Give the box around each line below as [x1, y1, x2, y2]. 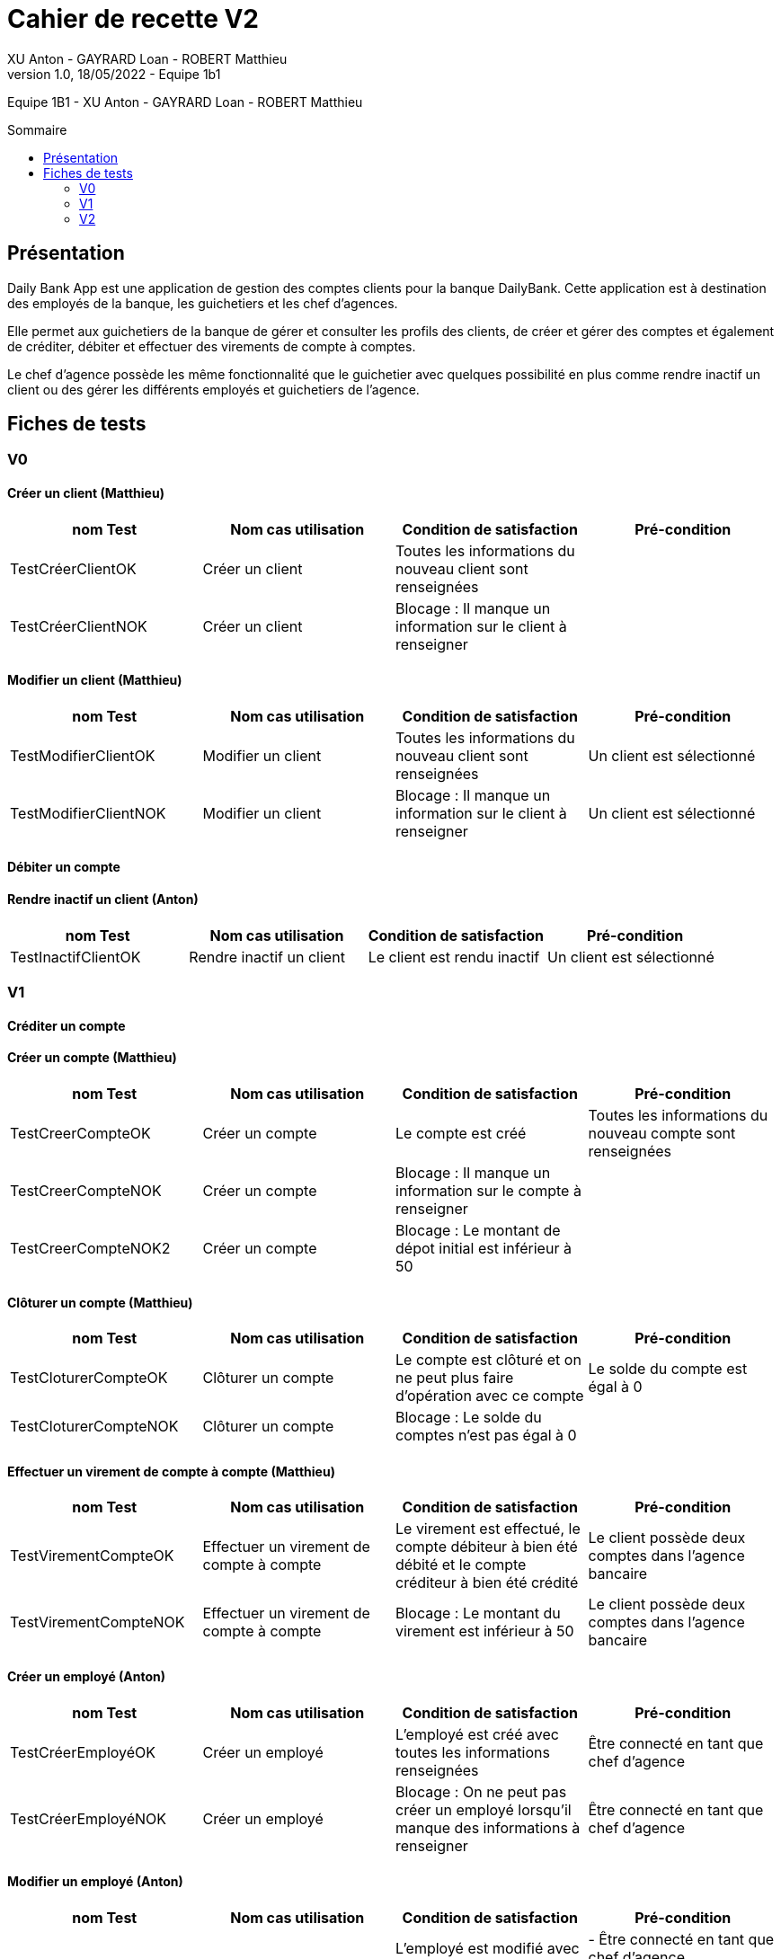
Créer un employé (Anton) [7, 1668, 166, 1684]
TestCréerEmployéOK [10, 1742, 156, 1761]
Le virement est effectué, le [395, 1520, 581, 1538]
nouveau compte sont [588, 1123, 736, 1142]
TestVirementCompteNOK [10, 1613, 185, 1632]
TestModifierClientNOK [10, 803, 166, 822]
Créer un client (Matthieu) [7, 485, 164, 501]
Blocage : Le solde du [395, 1408, 542, 1427]
